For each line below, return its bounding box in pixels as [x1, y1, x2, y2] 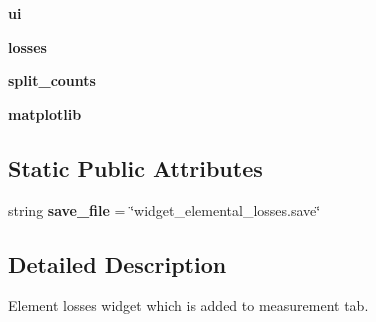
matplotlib [8, 103, 82, 124]
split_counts [8, 70, 96, 91]
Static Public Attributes [8, 152, 263, 183]
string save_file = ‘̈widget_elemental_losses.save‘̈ [8, 199, 321, 220]
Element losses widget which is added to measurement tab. [8, 295, 369, 316]
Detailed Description [8, 248, 227, 279]
